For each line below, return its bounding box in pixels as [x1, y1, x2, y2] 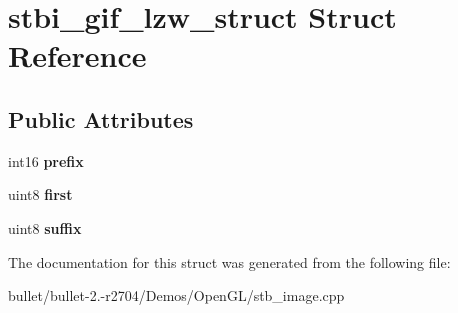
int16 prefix [8, 150, 84, 171]
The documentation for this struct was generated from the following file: [8, 251, 451, 272]
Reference [8, 35, 147, 76]
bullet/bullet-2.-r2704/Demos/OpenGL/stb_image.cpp [8, 285, 345, 306]
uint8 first [8, 184, 73, 205]
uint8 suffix [8, 217, 82, 238]
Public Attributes [8, 103, 194, 134]
